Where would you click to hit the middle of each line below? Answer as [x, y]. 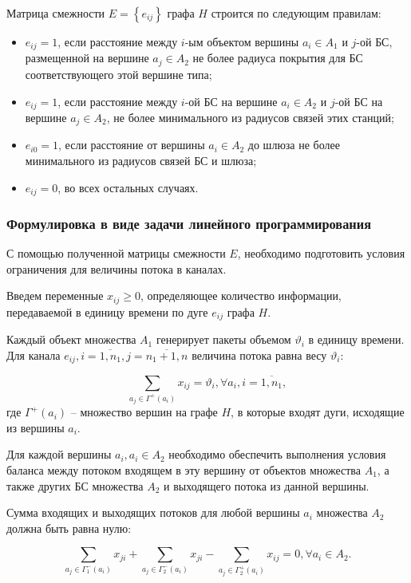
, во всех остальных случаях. [128, 187]
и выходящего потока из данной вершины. [266, 485]
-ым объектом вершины [242, 41]
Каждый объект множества [71, 339]
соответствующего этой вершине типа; [119, 74]
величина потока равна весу [259, 355]
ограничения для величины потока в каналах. [117, 268]
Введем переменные [55, 295]
